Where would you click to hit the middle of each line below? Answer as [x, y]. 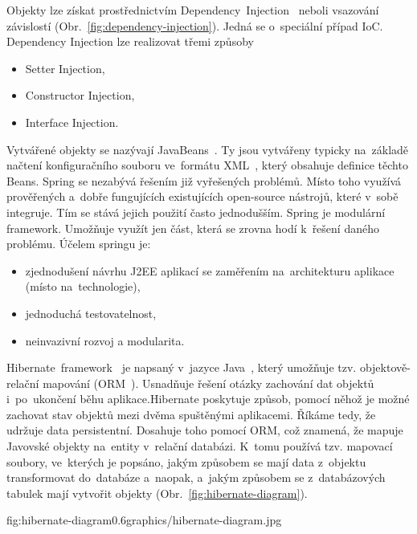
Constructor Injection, [80, 95]
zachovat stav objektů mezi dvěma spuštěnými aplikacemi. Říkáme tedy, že [191, 414]
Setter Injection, [65, 68]
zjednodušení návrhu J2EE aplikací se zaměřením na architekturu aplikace [210, 270]
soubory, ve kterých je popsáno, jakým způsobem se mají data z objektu [186, 461]
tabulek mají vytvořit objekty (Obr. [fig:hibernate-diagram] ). [157, 493]
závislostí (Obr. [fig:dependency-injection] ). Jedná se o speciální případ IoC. [195, 25]
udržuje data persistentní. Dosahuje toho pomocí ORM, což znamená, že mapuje [205, 430]
